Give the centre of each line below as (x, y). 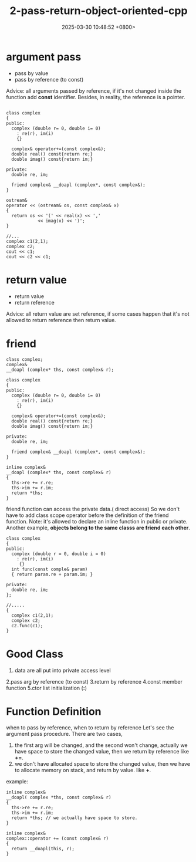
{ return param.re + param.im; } (52, 574)
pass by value (31, 73)
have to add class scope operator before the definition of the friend (87, 515)
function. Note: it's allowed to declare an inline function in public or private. (97, 521)
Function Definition (54, 711)
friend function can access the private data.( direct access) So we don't (93, 509)
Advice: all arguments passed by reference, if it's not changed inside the (94, 91)
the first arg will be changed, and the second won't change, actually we (101, 745)
